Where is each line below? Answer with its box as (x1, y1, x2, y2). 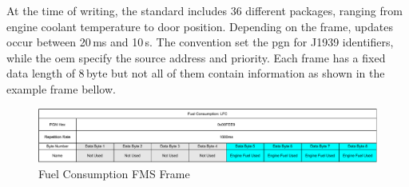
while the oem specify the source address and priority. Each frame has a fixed (6, 49, 386, 66)
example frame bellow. (6, 80, 116, 97)
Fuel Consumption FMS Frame (38, 165, 190, 182)
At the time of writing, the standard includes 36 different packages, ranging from (6, 2, 403, 18)
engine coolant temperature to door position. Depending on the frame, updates (6, 18, 393, 34)
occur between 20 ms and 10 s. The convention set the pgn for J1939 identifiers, (6, 34, 394, 50)
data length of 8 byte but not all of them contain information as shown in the (6, 65, 385, 82)
